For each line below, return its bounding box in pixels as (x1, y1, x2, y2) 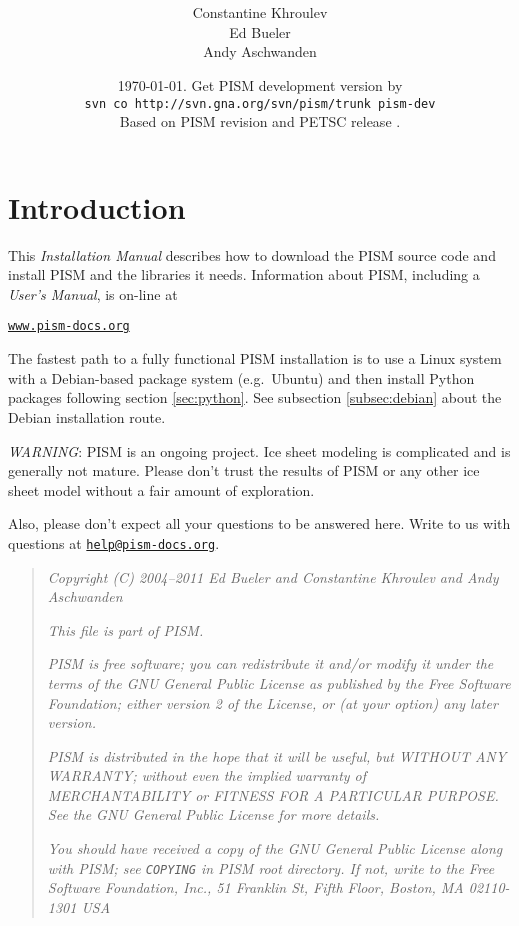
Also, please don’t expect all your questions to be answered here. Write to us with (8, 513, 511, 534)
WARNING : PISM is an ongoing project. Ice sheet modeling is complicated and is (8, 440, 511, 461)
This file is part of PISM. (47, 619, 204, 640)
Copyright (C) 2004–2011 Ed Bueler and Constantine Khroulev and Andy (47, 566, 499, 587)
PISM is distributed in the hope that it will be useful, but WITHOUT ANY (47, 745, 507, 766)
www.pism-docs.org (8, 319, 130, 334)
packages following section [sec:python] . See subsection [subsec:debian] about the (8, 387, 502, 408)
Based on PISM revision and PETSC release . (119, 111, 401, 132)
